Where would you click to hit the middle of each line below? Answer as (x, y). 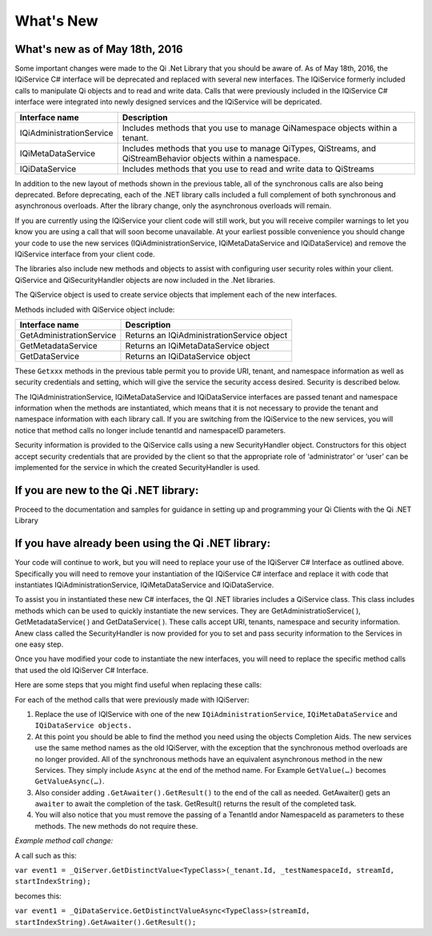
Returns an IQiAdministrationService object (206, 335)
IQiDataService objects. (83, 726)
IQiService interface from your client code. (85, 254)
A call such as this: (46, 855)
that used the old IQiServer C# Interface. (82, 670)
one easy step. (39, 644)
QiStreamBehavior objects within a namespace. (211, 158)
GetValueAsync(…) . (70, 781)
